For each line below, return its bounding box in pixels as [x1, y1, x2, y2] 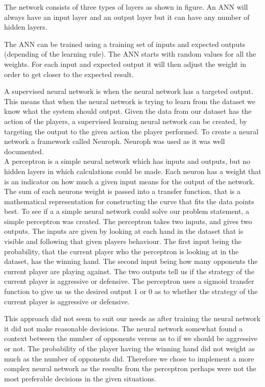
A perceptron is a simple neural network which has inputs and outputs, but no [4, 156, 251, 166]
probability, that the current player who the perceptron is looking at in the [4, 246, 239, 256]
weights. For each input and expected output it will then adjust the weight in [4, 58, 247, 69]
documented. [4, 146, 44, 156]
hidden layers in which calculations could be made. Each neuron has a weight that [4, 165, 261, 176]
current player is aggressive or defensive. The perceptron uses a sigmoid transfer [4, 276, 254, 286]
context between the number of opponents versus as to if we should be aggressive [4, 333, 258, 344]
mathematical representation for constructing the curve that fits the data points [4, 196, 254, 206]
